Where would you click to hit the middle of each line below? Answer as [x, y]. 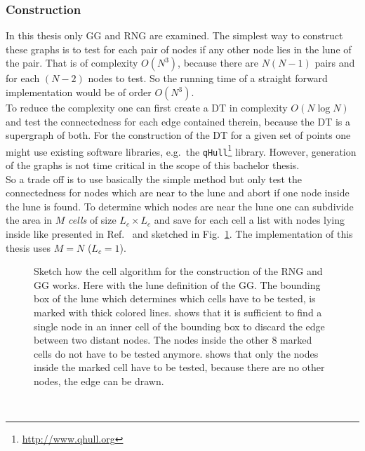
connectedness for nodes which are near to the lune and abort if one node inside [178, 193]
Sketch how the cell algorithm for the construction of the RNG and [178, 271]
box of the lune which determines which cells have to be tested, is [175, 298]
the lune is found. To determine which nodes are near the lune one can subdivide [180, 206]
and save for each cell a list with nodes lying [250, 220]
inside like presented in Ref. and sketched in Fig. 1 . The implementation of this [179, 234]
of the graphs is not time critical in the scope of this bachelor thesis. [153, 165]
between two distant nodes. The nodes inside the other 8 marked [173, 340]
